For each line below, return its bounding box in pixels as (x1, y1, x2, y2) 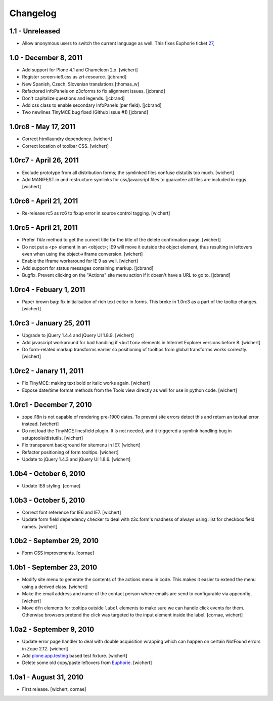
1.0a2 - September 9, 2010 (9, 625, 95, 634)
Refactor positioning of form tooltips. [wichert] (22, 449, 119, 455)
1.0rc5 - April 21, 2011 (9, 223, 78, 232)
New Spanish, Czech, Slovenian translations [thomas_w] (22, 81, 140, 87)
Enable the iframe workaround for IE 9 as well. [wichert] (22, 258, 139, 264)
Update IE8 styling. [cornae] (22, 482, 81, 488)
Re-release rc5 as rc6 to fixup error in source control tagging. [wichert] (22, 210, 170, 216)
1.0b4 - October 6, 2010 (9, 469, 85, 478)
